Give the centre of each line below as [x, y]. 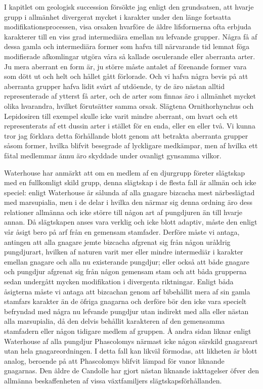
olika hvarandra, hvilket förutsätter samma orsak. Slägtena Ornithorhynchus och [129, 105]
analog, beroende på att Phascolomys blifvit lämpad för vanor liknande [114, 360]
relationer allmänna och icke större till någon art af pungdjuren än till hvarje [123, 212]
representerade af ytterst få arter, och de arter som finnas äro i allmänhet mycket [130, 96]
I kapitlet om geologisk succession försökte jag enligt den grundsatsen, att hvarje [129, 7]
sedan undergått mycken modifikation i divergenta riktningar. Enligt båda [119, 282]
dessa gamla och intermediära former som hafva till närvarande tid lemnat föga [127, 46]
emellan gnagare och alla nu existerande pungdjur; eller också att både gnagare [127, 261]
